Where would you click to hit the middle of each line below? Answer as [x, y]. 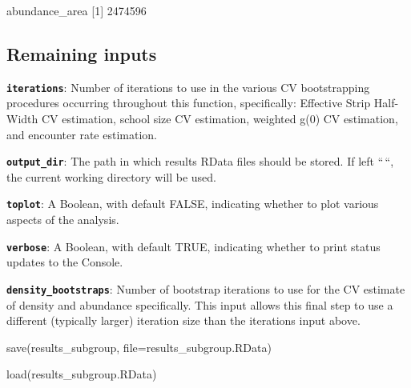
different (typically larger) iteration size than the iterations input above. [183, 320]
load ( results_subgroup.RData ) [82, 374]
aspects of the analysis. [63, 220]
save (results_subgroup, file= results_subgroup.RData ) [139, 347]
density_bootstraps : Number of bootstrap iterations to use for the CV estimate [206, 288]
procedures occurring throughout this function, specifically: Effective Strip [189, 103]
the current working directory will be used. [112, 176]
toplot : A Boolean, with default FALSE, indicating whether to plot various [193, 204]
